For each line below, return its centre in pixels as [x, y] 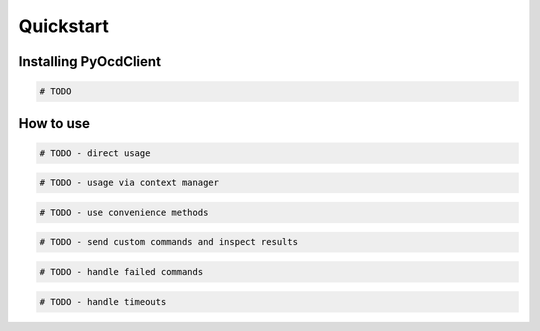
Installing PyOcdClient [90, 61]
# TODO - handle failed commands [121, 272]
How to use [54, 123]
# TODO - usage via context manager [129, 183]
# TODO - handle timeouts [103, 301]
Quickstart [64, 26]
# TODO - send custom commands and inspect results [169, 242]
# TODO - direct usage [95, 153]
